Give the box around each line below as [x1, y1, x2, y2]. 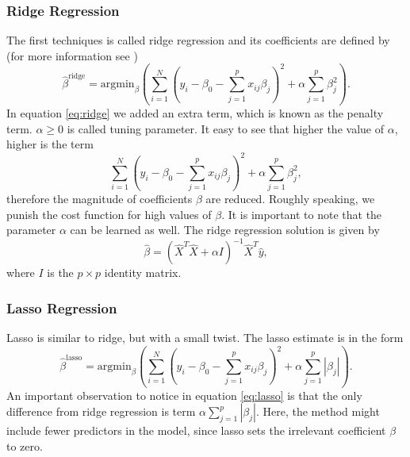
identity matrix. [104, 264, 182, 281]
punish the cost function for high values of [6, 205, 212, 222]
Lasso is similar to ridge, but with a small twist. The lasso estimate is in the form [6, 329, 404, 346]
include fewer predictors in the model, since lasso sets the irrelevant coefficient [6, 422, 386, 439]
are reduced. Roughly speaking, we [205, 190, 375, 207]
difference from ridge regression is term [6, 403, 196, 420]
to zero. [6, 437, 43, 454]
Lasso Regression [6, 298, 117, 317]
